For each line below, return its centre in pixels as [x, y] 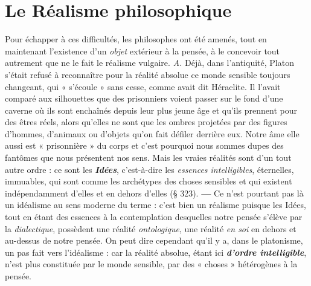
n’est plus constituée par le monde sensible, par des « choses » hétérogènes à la [151, 264]
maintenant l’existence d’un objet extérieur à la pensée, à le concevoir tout [143, 50]
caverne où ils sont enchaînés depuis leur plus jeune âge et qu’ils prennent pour [151, 110]
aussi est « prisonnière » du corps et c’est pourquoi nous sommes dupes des [144, 145]
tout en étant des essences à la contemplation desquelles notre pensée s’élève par [154, 217]
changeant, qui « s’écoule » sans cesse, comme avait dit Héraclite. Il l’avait [143, 86]
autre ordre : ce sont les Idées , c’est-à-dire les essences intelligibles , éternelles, [149, 169]
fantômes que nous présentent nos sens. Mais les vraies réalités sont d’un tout [148, 158]
